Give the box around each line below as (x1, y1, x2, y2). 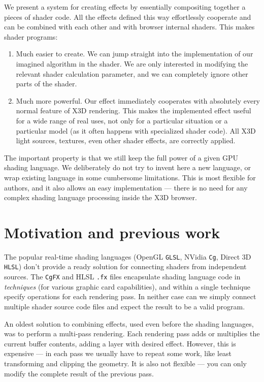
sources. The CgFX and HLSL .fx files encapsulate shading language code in (4, 271, 241, 282)
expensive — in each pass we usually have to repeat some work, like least (4, 348, 232, 359)
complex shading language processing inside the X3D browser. (4, 192, 197, 203)
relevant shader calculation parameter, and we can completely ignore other (16, 68, 248, 79)
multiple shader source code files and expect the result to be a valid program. (4, 301, 245, 311)
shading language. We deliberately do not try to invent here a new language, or (4, 162, 251, 173)
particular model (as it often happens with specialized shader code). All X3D (16, 125, 256, 136)
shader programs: (4, 31, 58, 42)
